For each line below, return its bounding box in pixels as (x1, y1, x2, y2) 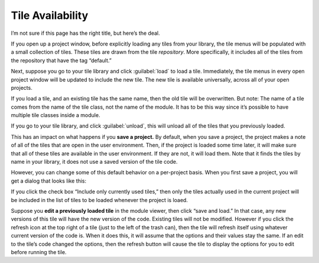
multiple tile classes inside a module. (11, 112, 100, 119)
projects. (11, 84, 32, 91)
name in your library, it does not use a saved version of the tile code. (11, 158, 178, 165)
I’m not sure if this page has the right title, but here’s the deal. (11, 30, 161, 37)
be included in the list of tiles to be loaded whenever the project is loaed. (11, 196, 188, 203)
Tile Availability (11, 9, 89, 22)
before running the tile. (11, 248, 67, 255)
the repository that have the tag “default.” (11, 57, 112, 64)
